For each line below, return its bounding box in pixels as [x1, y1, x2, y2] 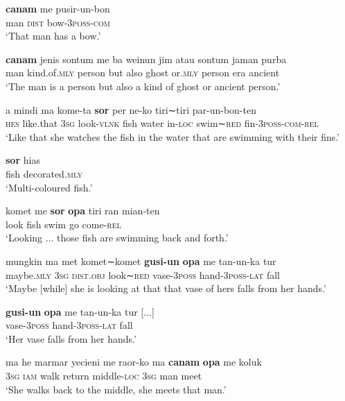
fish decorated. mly [6, 166, 82, 180]
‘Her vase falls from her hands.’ [6, 331, 136, 345]
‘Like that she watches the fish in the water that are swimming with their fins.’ [6, 129, 340, 144]
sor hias [6, 153, 40, 167]
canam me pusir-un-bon [6, 1, 110, 15]
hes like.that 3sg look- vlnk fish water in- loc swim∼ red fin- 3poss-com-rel [6, 116, 319, 130]
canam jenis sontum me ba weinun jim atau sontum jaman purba [6, 51, 287, 66]
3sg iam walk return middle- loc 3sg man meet [6, 368, 202, 383]
